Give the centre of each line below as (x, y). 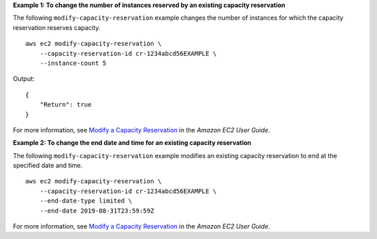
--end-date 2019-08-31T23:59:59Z (97, 210)
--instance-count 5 (73, 63)
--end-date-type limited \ (86, 201)
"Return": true (66, 105)
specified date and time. (48, 165)
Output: (24, 79)
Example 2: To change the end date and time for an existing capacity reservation (132, 143)
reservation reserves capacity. (57, 27)
